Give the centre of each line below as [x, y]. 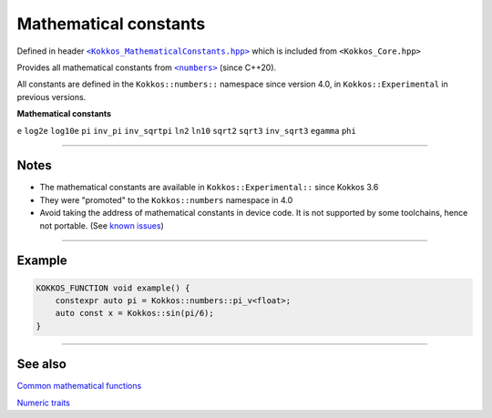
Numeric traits [43, 403]
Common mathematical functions [79, 386]
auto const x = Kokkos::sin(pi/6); [134, 313]
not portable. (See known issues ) [102, 225]
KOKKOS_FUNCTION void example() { [113, 288]
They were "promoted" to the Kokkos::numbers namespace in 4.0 [166, 199]
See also [42, 364]
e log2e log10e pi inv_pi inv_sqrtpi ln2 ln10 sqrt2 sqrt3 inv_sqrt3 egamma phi [187, 131]
